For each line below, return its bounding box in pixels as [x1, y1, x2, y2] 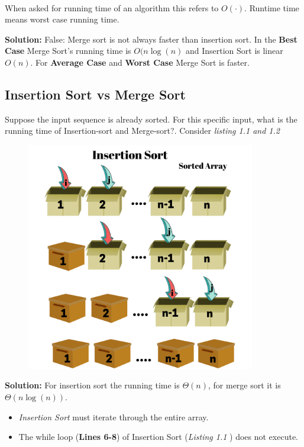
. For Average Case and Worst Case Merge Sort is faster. [30, 56, 250, 68]
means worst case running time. [5, 13, 119, 25]
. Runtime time [244, 1, 299, 14]
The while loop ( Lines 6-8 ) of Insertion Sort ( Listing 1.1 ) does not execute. [18, 430, 299, 443]
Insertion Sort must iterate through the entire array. [18, 410, 209, 423]
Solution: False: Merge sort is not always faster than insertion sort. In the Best [5, 33, 297, 45]
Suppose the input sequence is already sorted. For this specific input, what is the [5, 112, 297, 125]
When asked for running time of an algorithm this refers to [5, 1, 219, 14]
